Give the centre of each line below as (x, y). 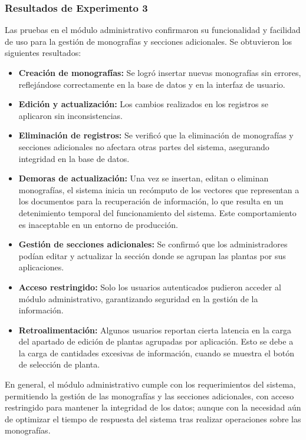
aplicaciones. (41, 267)
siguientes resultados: (43, 53)
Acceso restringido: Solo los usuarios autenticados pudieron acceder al (150, 287)
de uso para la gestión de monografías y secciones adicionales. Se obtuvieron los (149, 41)
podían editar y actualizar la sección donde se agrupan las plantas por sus (152, 255)
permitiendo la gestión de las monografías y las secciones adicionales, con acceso (149, 396)
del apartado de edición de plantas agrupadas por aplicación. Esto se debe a (156, 341)
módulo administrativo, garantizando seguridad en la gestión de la (138, 298)
